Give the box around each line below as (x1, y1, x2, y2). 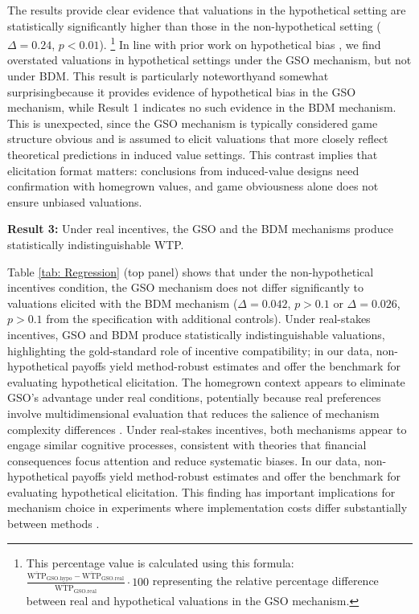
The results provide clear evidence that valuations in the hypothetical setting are (7, 2, 406, 18)
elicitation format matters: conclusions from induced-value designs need (7, 162, 359, 178)
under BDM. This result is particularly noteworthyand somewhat (7, 68, 329, 84)
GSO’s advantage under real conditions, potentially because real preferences (7, 389, 381, 406)
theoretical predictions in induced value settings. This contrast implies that (7, 146, 378, 162)
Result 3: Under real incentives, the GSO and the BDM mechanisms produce (7, 220, 393, 237)
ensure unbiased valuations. (7, 193, 142, 210)
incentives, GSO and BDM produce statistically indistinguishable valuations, (7, 325, 385, 342)
